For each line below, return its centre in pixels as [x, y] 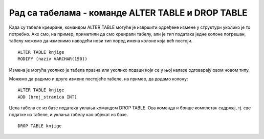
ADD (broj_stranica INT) [47, 97]
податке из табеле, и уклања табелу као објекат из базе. [68, 115]
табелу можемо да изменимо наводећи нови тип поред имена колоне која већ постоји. [101, 41]
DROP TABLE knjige [40, 126]
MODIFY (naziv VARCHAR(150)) [53, 59]
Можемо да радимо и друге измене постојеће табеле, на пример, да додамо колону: [99, 79]
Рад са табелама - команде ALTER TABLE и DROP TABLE [128, 13]
